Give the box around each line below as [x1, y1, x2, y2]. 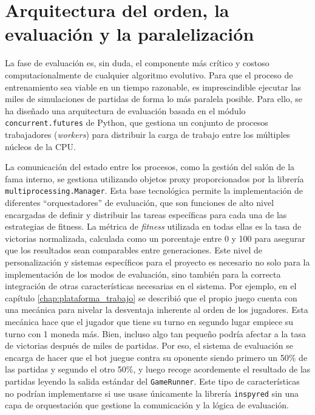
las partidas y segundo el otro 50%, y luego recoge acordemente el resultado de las [5, 363, 311, 376]
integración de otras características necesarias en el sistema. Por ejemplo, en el [5, 280, 297, 292]
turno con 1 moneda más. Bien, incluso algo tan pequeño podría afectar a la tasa [5, 327, 306, 340]
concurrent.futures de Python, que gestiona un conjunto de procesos [5, 116, 268, 129]
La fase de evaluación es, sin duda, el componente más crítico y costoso [5, 57, 269, 69]
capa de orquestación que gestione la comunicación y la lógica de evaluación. [5, 399, 289, 411]
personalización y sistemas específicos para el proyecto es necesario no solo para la [5, 255, 310, 268]
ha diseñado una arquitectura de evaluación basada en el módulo [5, 104, 246, 117]
